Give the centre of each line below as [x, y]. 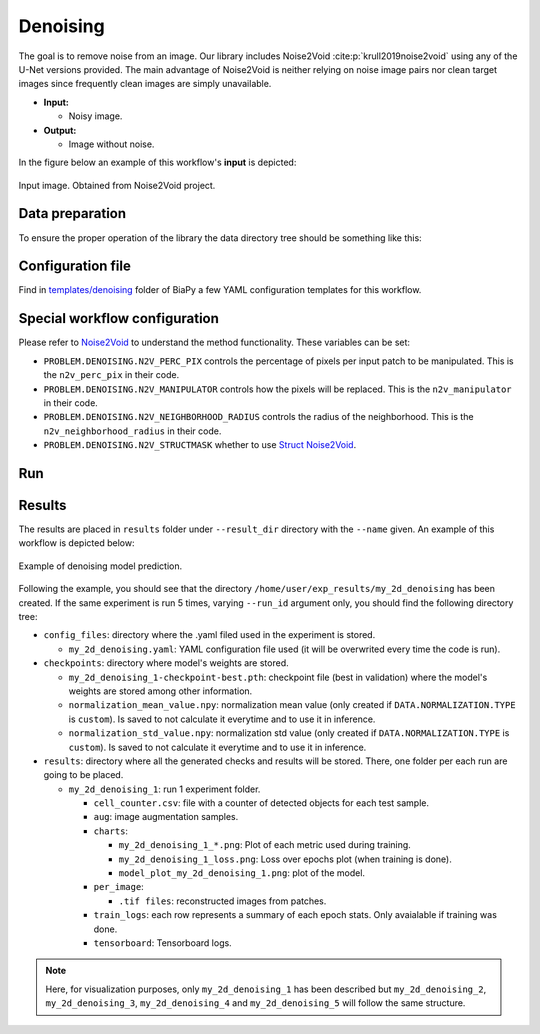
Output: [60, 130]
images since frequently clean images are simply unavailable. [145, 84]
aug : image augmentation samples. [166, 817]
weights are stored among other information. [160, 691]
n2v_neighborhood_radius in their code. [132, 431]
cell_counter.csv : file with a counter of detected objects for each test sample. [261, 803]
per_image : [118, 887]
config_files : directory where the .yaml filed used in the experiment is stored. [209, 635]
